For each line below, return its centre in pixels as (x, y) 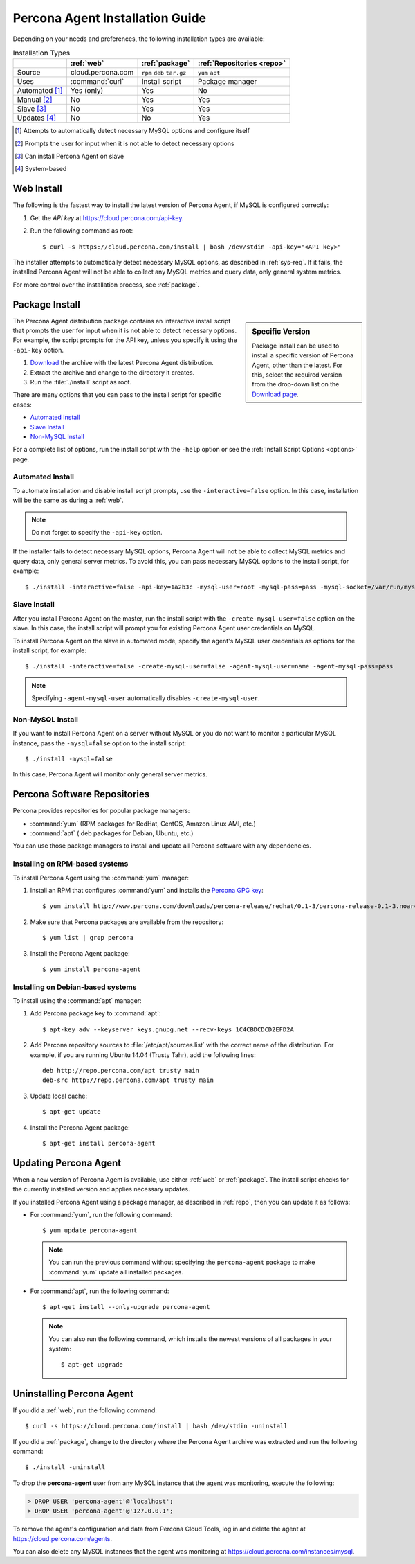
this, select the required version (297, 375)
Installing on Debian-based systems (75, 987)
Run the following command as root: (82, 231)
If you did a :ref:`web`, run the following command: (85, 1410)
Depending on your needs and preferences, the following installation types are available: (139, 39)
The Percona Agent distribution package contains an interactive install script (122, 321)
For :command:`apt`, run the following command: (100, 1291)
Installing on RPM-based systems (71, 864)
